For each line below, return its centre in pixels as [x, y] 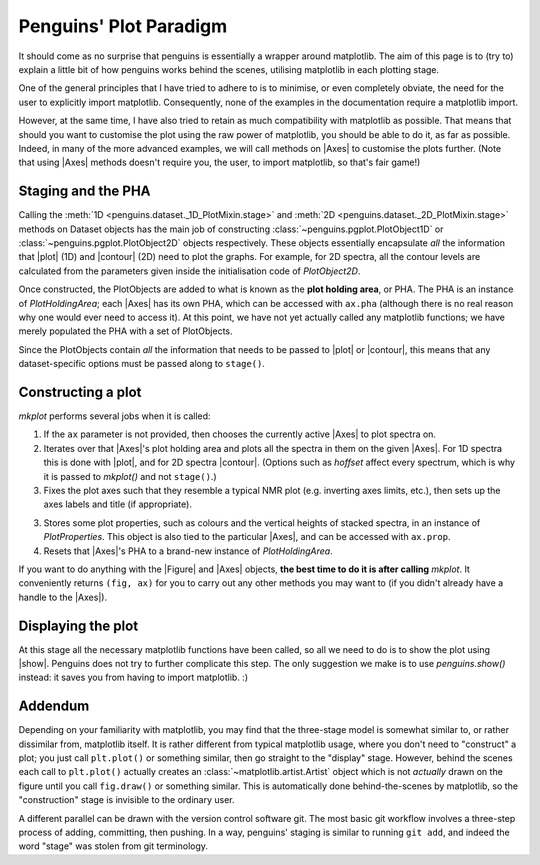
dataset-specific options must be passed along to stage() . [141, 364]
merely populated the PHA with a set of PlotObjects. [126, 331]
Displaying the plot [78, 625]
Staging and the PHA [84, 191]
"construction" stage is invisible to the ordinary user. [126, 800]
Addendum [54, 706]
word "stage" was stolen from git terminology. [113, 846]
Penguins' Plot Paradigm [123, 26]
